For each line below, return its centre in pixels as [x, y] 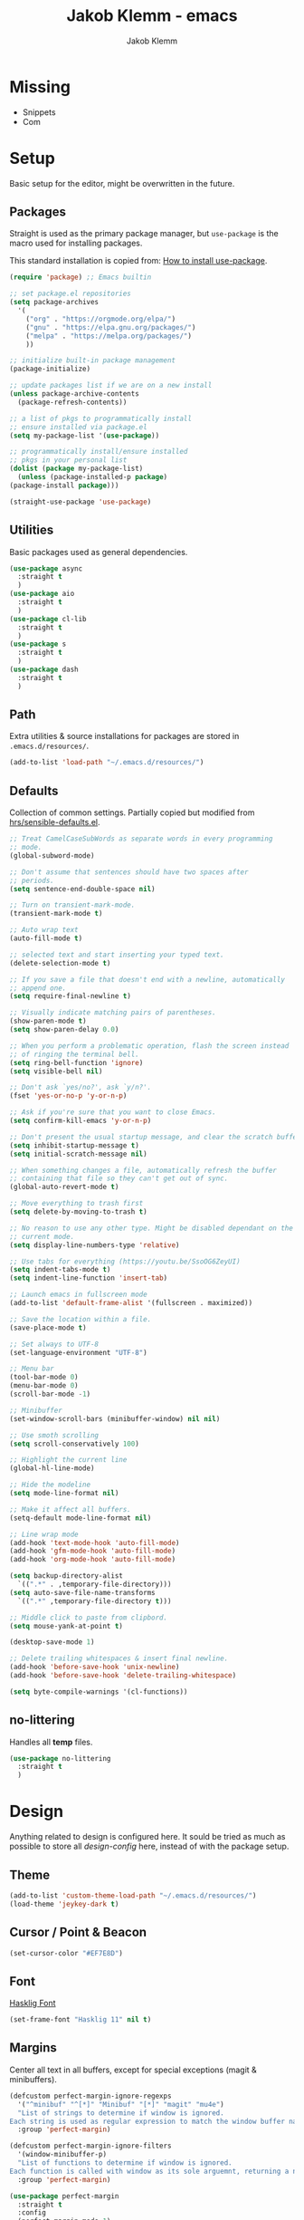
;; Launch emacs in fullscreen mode [78, 1295]
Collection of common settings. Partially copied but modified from [132, 812]
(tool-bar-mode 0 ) [44, 1378]
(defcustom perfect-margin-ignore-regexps [90, 2096]
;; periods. [32, 880]
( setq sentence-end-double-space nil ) [82, 889]
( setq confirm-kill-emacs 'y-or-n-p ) [81, 1120]
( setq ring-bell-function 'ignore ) [76, 1062]
